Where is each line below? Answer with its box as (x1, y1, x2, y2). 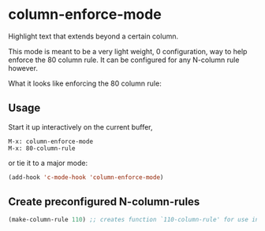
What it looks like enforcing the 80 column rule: (8, 79, 162, 88)
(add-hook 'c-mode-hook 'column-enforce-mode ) (8, 173, 164, 181)
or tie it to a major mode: (8, 158, 88, 167)
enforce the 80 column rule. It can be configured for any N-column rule (8, 55, 240, 64)
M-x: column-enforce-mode (8, 137, 93, 145)
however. (8, 63, 38, 72)
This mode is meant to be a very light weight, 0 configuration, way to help (8, 46, 248, 56)
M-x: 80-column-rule (8, 144, 77, 152)
